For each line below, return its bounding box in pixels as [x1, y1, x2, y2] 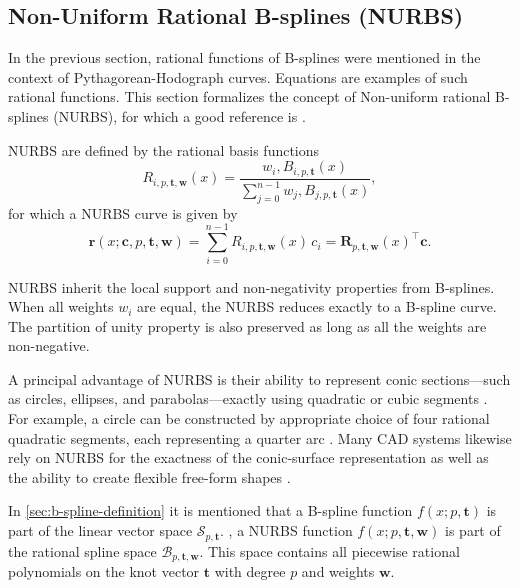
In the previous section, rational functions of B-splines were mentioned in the [8, 47, 481, 68]
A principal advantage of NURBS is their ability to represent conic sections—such [8, 368, 511, 389]
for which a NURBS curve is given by [8, 202, 238, 223]
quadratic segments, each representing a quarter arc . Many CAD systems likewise [8, 427, 512, 448]
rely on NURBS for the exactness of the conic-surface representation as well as [8, 447, 489, 468]
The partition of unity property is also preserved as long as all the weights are [8, 315, 487, 336]
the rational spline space [8, 540, 157, 561]
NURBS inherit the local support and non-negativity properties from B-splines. [8, 276, 495, 297]
